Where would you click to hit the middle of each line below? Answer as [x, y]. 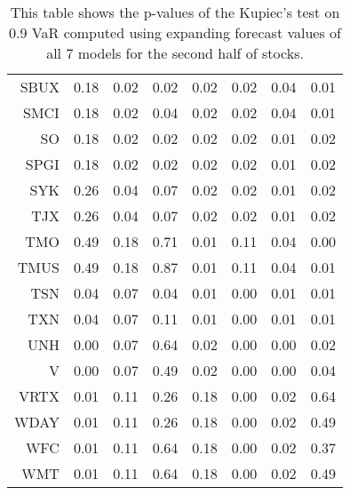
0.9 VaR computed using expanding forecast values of [175, 32]
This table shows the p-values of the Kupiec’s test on [175, 12]
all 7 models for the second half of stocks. [175, 53]
